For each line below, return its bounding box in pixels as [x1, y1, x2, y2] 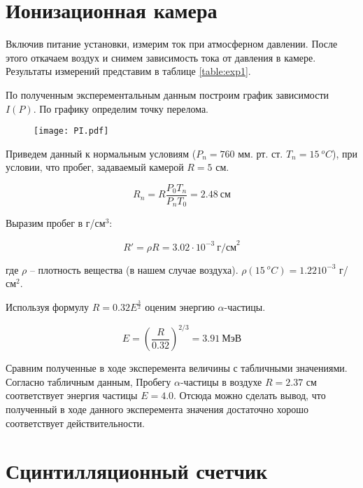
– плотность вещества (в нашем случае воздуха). [29, 262, 239, 277]
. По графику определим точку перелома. [33, 101, 208, 116]
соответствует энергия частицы [6, 388, 138, 403]
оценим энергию [145, 300, 215, 314]
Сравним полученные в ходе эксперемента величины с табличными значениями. [6, 361, 348, 375]
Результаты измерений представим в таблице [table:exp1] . [6, 64, 251, 78]
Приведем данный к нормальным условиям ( [6, 146, 197, 160]
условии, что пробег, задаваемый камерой [6, 160, 184, 174]
